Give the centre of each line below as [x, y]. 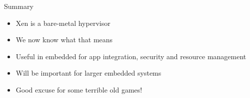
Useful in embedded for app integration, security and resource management [131, 56]
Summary [19, 6]
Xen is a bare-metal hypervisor [63, 23]
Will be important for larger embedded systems [88, 73]
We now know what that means [64, 40]
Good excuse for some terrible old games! [79, 89]
